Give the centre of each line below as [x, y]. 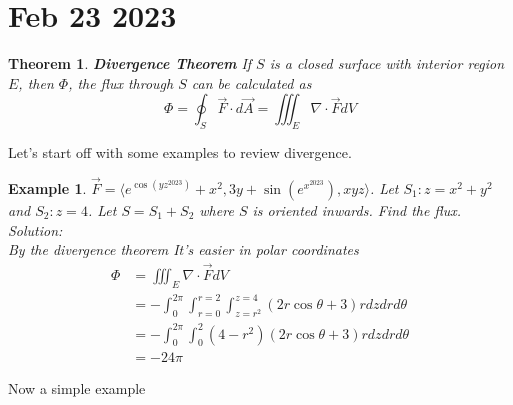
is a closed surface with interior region [387, 63]
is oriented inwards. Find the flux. [356, 209]
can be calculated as [251, 82]
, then [36, 82]
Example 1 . [47, 187]
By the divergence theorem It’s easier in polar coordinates [183, 249]
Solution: [35, 229]
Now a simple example [77, 388]
